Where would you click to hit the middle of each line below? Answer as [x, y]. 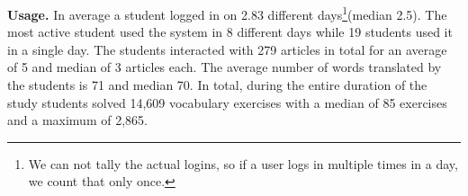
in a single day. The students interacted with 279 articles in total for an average [227, 49]
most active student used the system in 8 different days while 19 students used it [230, 32]
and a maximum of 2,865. [77, 120]
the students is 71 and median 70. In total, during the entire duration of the [217, 85]
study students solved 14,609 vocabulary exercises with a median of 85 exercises [227, 102]
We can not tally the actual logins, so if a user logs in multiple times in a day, [243, 163]
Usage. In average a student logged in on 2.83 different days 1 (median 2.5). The [227, 13]
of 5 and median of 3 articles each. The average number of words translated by [225, 67]
